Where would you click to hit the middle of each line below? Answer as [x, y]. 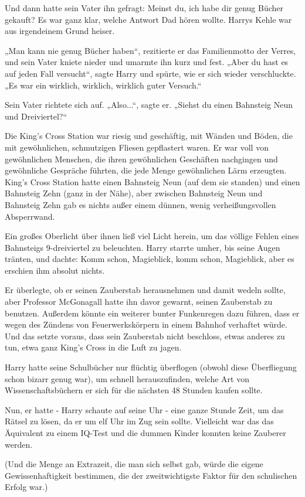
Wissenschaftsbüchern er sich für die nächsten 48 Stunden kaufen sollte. [134, 390]
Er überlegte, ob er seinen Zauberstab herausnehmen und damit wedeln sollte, [145, 290]
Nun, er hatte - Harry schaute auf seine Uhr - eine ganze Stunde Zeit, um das [144, 409]
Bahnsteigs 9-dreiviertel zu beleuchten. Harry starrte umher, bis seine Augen [143, 247]
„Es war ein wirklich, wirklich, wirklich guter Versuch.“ [103, 85]
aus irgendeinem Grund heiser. [60, 31]
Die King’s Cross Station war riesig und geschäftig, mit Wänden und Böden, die [149, 136]
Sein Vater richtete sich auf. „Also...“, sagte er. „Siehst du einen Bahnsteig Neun [149, 105]
